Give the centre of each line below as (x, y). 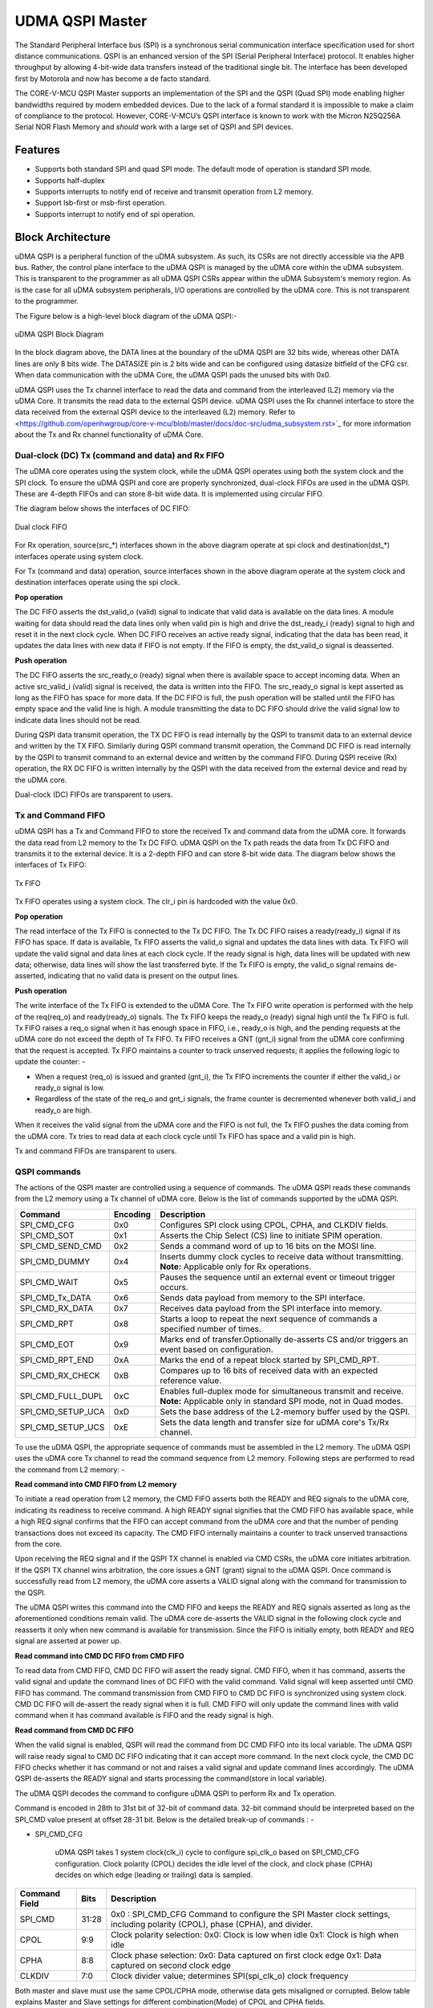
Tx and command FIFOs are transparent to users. (96, 1151)
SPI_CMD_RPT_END (57, 1360)
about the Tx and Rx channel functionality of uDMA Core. (109, 435)
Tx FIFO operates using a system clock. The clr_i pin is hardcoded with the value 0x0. (156, 902)
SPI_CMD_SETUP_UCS (62, 1427)
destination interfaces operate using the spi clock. (97, 582)
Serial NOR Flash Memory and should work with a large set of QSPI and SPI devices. (154, 127)
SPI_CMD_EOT (47, 1344)
